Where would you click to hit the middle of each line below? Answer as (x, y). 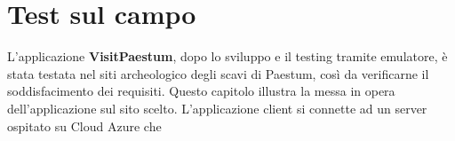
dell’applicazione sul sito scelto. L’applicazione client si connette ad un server (217, 108)
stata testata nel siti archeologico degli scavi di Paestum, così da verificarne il (218, 73)
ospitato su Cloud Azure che (84, 125)
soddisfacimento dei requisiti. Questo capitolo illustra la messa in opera (201, 91)
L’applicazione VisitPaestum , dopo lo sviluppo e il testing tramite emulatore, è (227, 56)
